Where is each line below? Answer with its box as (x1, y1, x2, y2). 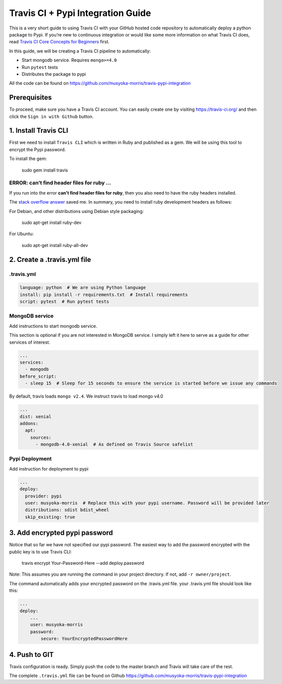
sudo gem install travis (21, 167, 68, 173)
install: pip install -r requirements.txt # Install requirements (19, 292, 188, 297)
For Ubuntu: (9, 231, 34, 237)
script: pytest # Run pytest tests (19, 299, 110, 304)
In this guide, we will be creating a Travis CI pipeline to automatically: (9, 48, 151, 54)
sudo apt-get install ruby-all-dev (21, 242, 88, 248)
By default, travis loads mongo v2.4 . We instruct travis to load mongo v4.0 (9, 393, 163, 399)
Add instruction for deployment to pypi (9, 465, 89, 471)
